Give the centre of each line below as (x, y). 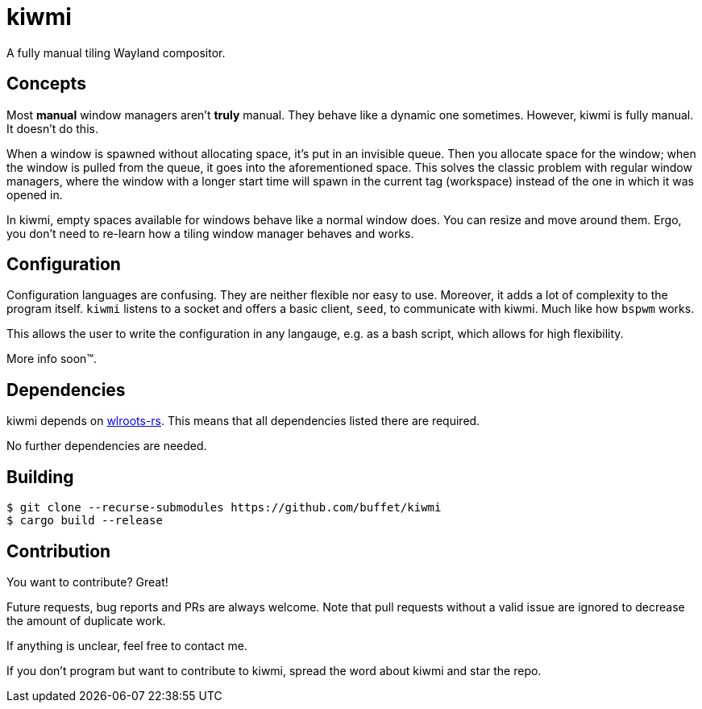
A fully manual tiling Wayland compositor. (116, 52)
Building (40, 477)
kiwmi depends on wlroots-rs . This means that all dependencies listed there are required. (243, 421)
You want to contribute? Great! (87, 582)
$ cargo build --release (85, 521)
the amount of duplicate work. (86, 620)
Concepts (46, 84)
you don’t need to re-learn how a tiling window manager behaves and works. (210, 233)
